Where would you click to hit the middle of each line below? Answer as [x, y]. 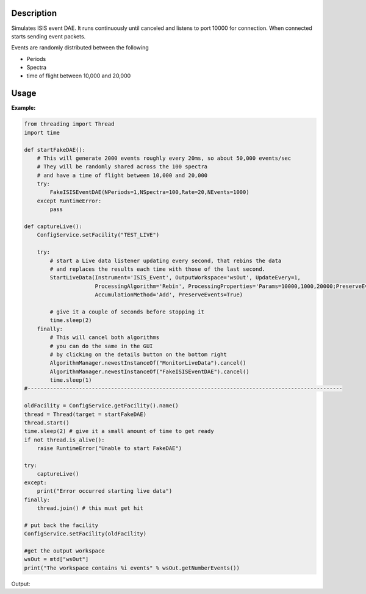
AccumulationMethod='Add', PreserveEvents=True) [169, 295]
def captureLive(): [53, 227]
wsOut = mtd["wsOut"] [56, 559]
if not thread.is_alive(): [64, 440]
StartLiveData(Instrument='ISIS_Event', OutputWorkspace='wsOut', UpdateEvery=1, [175, 278]
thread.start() [47, 423]
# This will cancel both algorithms [105, 338]
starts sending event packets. [48, 36]
